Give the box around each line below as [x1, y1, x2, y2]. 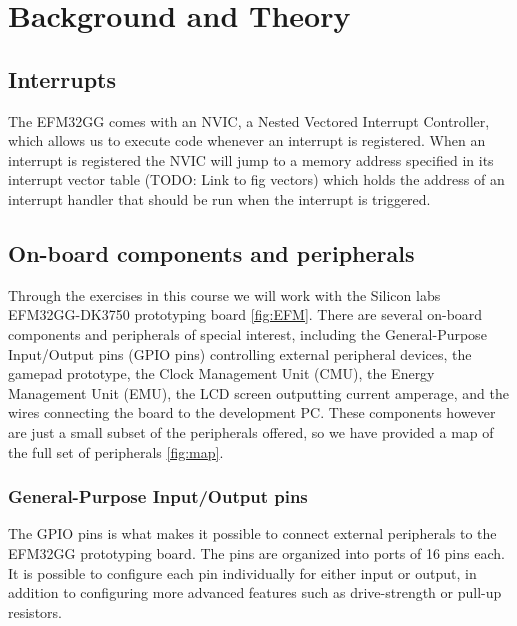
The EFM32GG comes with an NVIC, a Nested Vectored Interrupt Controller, [8, 110, 490, 131]
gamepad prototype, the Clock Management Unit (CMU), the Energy [8, 363, 435, 384]
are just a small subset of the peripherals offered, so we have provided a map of [8, 421, 494, 442]
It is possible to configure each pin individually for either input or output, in [8, 562, 477, 583]
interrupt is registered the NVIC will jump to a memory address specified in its [8, 149, 494, 170]
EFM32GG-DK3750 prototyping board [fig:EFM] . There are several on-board [8, 304, 483, 325]
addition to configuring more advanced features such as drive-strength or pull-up [8, 582, 502, 603]
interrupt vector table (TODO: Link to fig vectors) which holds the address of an [8, 169, 505, 190]
